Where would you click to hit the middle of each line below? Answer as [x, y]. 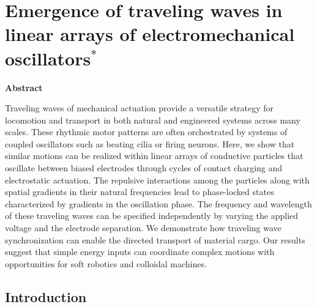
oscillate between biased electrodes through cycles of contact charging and [144, 168]
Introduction [46, 296]
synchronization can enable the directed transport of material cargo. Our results [155, 239]
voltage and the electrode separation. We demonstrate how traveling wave [143, 228]
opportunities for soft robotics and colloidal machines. [106, 263]
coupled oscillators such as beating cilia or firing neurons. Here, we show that [150, 143]
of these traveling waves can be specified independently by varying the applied [152, 216]
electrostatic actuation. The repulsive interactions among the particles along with [157, 179]
